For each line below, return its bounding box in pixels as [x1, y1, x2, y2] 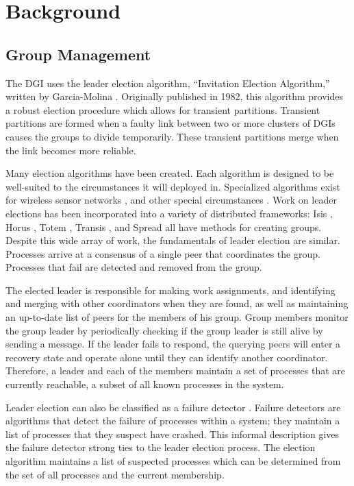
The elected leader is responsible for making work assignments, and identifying [5, 282, 336, 297]
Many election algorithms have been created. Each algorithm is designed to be [5, 166, 334, 180]
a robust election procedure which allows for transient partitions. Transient [5, 102, 320, 117]
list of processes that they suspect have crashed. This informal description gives [5, 426, 340, 441]
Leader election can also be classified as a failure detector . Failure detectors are [5, 400, 341, 414]
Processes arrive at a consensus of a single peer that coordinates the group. [5, 246, 320, 260]
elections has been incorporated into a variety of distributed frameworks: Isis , [5, 206, 333, 220]
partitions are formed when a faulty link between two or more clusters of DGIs [5, 116, 336, 130]
